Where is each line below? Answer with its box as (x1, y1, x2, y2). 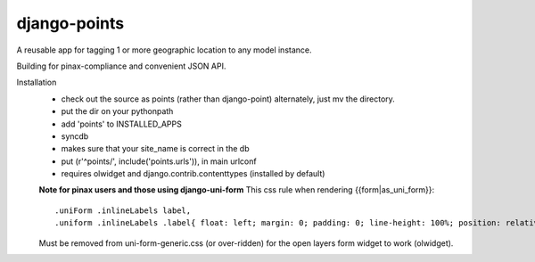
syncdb (61, 130, 89, 142)
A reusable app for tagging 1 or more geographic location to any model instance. (16, 45, 312, 55)
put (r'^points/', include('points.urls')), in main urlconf (61, 156, 258, 167)
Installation (16, 77, 57, 88)
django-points (16, 13, 125, 33)
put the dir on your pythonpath (61, 106, 174, 117)
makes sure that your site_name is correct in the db (61, 143, 250, 154)
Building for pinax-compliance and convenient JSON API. (16, 61, 226, 71)
